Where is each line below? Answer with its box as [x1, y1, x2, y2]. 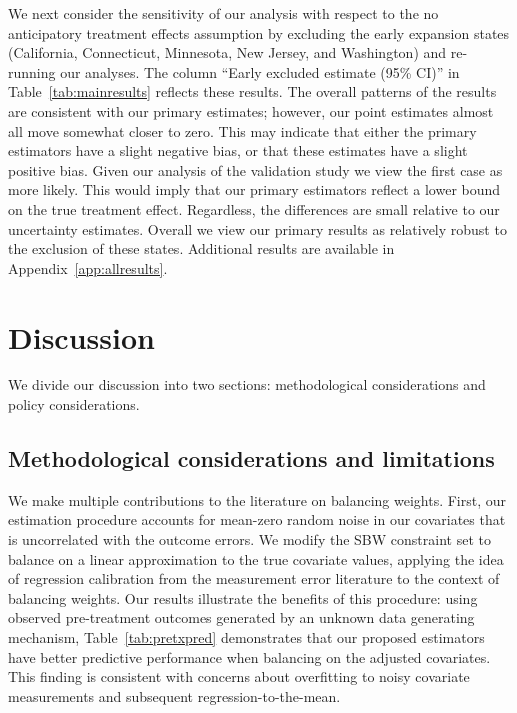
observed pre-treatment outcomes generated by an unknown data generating [8, 607, 475, 628]
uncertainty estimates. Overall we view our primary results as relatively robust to [8, 218, 507, 239]
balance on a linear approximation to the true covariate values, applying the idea [8, 548, 504, 569]
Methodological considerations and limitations [8, 443, 495, 474]
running [8, 61, 56, 82]
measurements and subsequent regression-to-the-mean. [8, 685, 341, 706]
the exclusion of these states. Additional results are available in [8, 238, 395, 259]
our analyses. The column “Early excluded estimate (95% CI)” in [60, 61, 460, 82]
